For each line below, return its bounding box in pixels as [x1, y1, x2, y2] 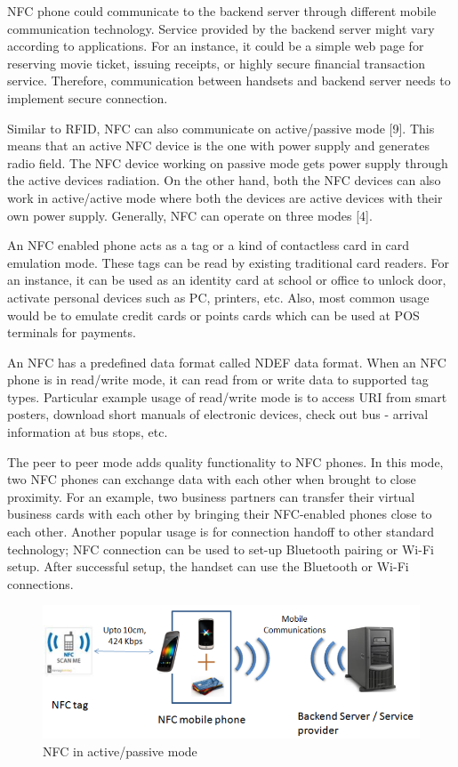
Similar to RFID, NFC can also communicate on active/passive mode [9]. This [7, 118, 435, 137]
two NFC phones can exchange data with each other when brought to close [7, 470, 416, 488]
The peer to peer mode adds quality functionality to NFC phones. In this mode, [7, 452, 444, 471]
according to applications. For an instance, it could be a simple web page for [7, 36, 424, 55]
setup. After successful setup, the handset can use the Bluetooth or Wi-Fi [7, 557, 409, 576]
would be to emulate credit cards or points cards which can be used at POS [7, 305, 420, 324]
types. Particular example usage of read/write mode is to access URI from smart [7, 387, 447, 406]
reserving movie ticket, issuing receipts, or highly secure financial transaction [7, 53, 426, 72]
